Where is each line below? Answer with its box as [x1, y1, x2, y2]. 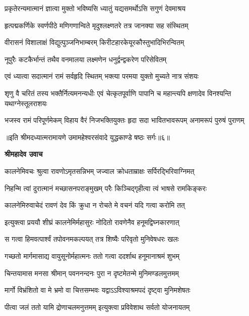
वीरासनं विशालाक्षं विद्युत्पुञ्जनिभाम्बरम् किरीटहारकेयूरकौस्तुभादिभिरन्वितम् [5, 37, 184, 48]
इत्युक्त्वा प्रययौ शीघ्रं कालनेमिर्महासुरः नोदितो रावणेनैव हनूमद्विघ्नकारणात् [5, 216, 179, 227]
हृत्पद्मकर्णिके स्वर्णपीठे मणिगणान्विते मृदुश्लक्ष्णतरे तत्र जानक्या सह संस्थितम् [5, 20, 189, 30]
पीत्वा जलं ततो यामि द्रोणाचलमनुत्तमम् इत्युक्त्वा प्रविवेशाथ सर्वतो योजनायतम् [5, 301, 190, 312]
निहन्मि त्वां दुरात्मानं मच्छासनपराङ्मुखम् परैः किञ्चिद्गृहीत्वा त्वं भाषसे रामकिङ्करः [5, 183, 207, 193]
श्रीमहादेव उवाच [5, 149, 43, 159]
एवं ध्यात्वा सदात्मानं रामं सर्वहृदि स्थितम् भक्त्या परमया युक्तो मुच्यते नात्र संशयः [5, 71, 199, 81]
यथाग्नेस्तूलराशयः [5, 98, 47, 108]
